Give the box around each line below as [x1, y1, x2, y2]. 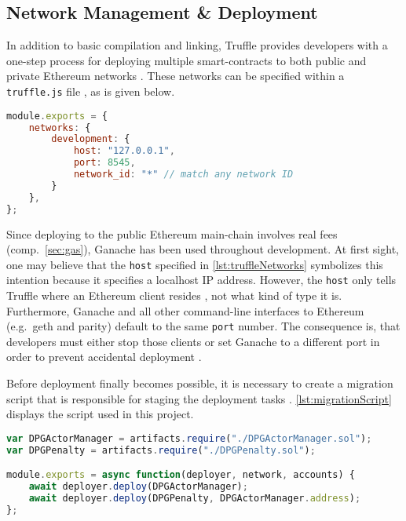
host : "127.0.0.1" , [73, 145, 175, 157]
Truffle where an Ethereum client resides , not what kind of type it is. [6, 287, 342, 304]
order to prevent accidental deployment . [6, 348, 202, 365]
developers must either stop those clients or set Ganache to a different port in [6, 333, 380, 349]
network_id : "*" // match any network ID [73, 169, 294, 180]
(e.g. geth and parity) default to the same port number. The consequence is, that [6, 318, 401, 334]
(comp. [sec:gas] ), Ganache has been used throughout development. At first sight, [6, 241, 399, 257]
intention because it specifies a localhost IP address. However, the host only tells [6, 271, 397, 288]
